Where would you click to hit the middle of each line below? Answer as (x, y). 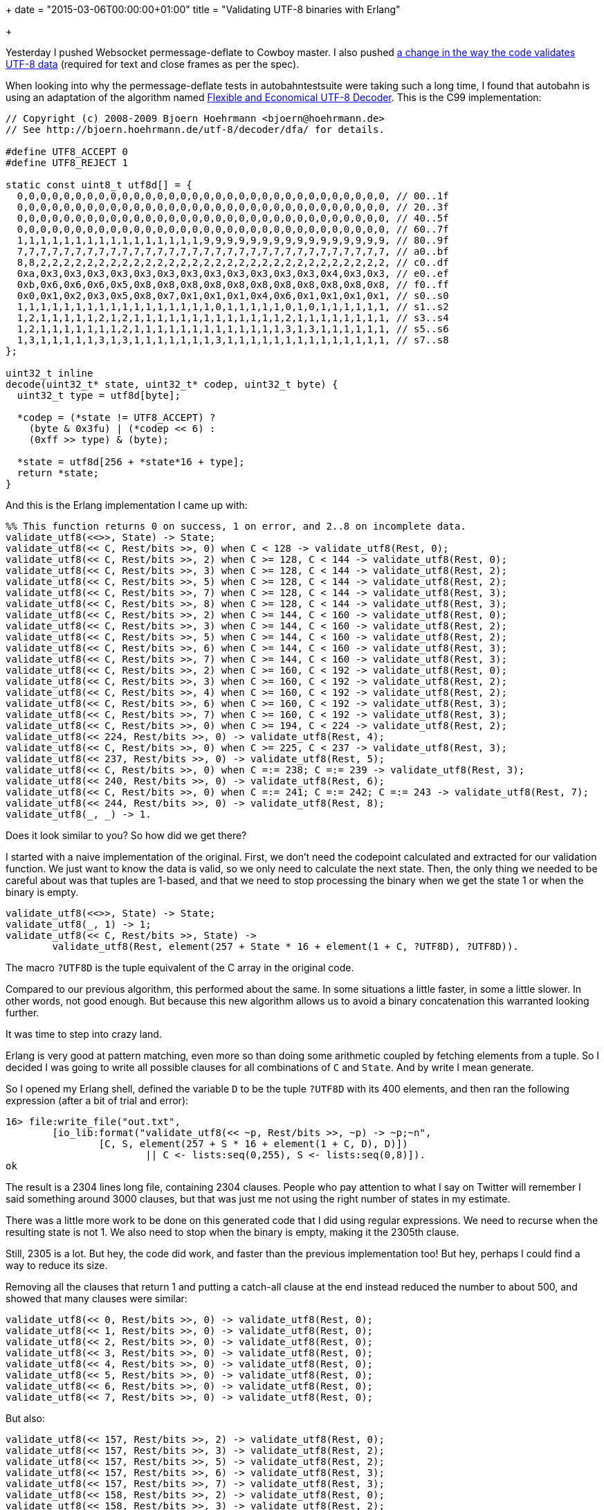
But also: (26, 1418)
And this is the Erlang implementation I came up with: (127, 505)
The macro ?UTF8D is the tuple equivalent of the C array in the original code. (180, 968)
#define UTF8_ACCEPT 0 (67, 152)
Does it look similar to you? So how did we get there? (126, 835)
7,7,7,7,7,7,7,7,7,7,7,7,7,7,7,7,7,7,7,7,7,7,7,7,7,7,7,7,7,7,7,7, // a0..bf (233, 251)
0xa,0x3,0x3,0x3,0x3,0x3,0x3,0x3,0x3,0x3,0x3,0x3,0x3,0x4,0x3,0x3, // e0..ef (233, 273)
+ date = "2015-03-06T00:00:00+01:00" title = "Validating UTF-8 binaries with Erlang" (203, 9)
